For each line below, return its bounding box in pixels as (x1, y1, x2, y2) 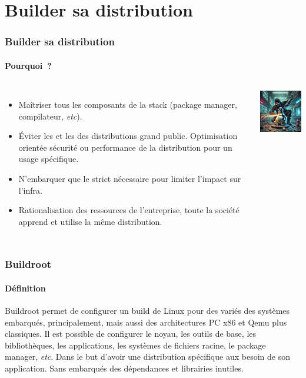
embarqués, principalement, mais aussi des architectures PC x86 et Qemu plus (5, 316, 287, 328)
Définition (5, 281, 46, 294)
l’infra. (18, 184, 42, 196)
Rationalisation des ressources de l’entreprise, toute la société (18, 204, 240, 216)
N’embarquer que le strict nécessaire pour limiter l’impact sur (18, 172, 241, 184)
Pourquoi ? (5, 59, 52, 71)
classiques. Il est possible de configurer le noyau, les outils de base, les (5, 327, 257, 340)
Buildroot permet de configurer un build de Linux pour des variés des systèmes (5, 304, 290, 316)
